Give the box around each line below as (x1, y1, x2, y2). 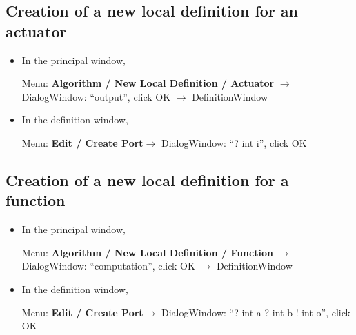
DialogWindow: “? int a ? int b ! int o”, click (161, 305, 350, 319)
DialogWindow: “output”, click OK (21, 89, 171, 103)
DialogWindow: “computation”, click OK (21, 258, 195, 273)
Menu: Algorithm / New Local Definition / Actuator (21, 76, 275, 90)
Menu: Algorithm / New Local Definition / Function (21, 245, 273, 259)
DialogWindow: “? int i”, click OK (161, 135, 307, 150)
